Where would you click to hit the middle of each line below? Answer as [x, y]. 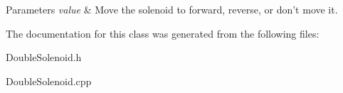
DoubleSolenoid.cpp [49, 81]
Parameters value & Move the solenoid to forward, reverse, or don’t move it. [172, 9]
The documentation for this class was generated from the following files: [163, 33]
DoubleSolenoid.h [44, 57]
